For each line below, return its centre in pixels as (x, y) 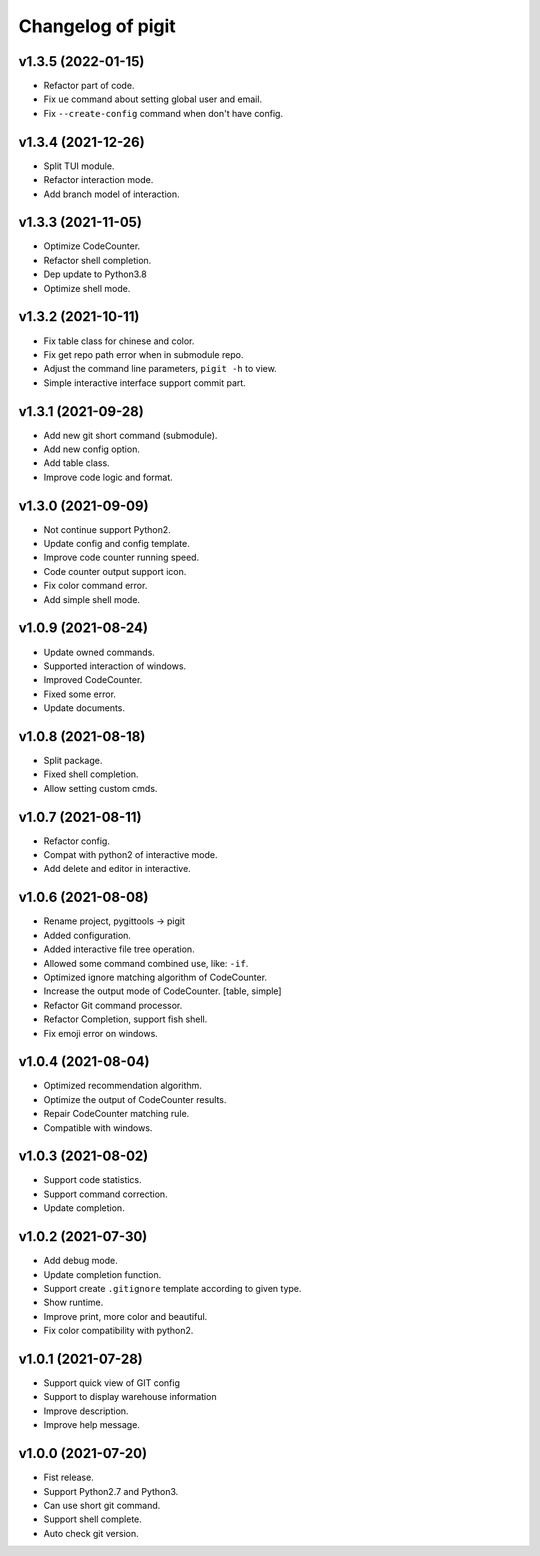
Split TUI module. (79, 166)
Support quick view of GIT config (111, 1383)
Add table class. (76, 463)
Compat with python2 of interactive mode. (130, 855)
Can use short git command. (102, 1505)
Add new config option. (91, 449)
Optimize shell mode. (87, 288)
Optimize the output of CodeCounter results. (135, 1099)
